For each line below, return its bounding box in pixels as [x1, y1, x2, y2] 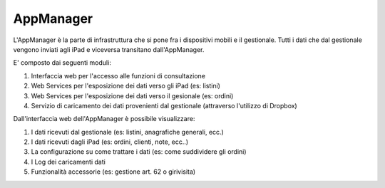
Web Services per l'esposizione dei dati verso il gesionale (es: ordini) [31, 91, 234, 100]
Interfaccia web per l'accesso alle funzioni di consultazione [31, 71, 206, 80]
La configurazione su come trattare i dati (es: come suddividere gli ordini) [31, 147, 247, 156]
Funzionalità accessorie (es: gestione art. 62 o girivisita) [31, 167, 196, 176]
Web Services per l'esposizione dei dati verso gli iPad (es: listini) [31, 82, 221, 90]
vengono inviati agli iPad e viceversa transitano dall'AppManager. [13, 45, 205, 53]
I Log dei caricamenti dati [31, 157, 106, 166]
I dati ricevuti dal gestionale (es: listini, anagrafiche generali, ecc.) [31, 127, 224, 136]
